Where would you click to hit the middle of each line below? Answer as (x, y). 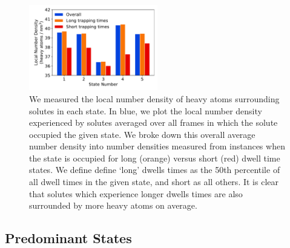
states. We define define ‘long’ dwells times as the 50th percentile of (155, 170)
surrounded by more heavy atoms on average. (113, 205)
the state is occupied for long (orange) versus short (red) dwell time (155, 158)
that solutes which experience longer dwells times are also (136, 193)
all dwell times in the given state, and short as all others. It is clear (154, 182)
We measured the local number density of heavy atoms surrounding (154, 98)
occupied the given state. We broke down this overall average (142, 134)
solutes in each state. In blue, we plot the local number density (146, 110)
